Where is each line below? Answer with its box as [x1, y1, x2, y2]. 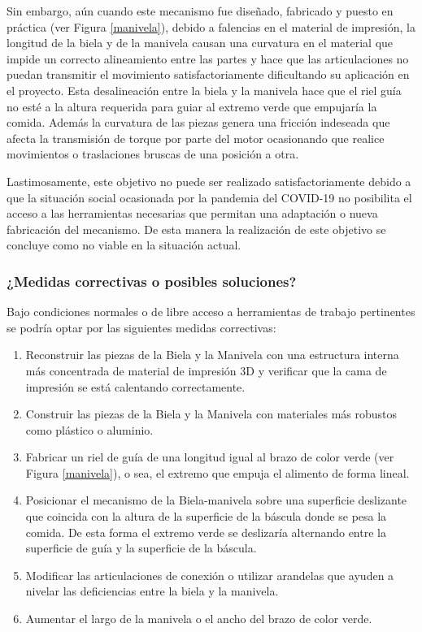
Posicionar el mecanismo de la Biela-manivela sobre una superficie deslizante [25, 491, 407, 509]
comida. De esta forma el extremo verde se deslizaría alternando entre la [25, 523, 386, 540]
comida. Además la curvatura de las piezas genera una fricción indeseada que [7, 114, 390, 131]
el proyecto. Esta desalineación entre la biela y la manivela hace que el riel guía [7, 81, 402, 98]
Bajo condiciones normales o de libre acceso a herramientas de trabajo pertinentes [7, 303, 415, 320]
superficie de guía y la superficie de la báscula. [25, 539, 257, 556]
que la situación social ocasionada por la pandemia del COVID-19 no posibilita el [7, 188, 412, 206]
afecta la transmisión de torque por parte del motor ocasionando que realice [7, 129, 385, 146]
